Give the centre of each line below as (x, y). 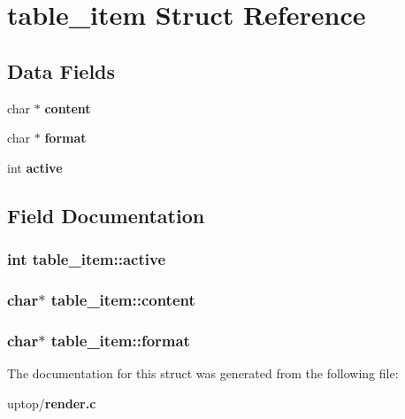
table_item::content (123, 299)
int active (35, 167)
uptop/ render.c (52, 403)
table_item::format (120, 340)
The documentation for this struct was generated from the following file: (203, 373)
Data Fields (61, 70)
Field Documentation (106, 215)
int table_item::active (87, 259)
